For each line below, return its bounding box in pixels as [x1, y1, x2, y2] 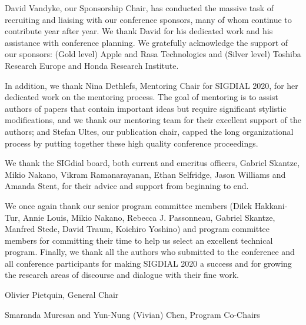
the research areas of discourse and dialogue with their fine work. [5, 268, 239, 281]
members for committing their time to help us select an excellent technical [5, 234, 273, 246]
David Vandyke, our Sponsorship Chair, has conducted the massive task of [5, 2, 274, 14]
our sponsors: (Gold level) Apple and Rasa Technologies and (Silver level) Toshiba [5, 48, 301, 60]
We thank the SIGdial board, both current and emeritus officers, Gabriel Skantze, [5, 157, 300, 169]
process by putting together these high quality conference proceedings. [5, 137, 258, 149]
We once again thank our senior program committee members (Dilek [5, 199, 252, 211]
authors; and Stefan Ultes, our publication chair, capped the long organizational [5, 125, 294, 137]
